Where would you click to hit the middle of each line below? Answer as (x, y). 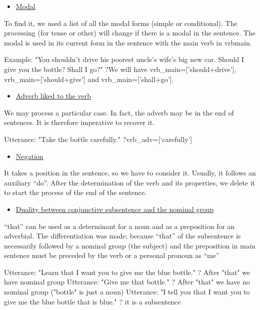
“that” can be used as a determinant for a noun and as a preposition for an (119, 226)
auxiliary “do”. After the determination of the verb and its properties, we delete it (130, 182)
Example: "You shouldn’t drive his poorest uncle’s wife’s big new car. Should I (124, 59)
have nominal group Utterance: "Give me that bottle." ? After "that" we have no (127, 282)
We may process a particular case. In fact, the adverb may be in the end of (119, 112)
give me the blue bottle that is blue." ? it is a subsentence (92, 301)
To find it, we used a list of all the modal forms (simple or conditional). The (121, 23)
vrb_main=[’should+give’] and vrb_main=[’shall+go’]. (89, 79)
